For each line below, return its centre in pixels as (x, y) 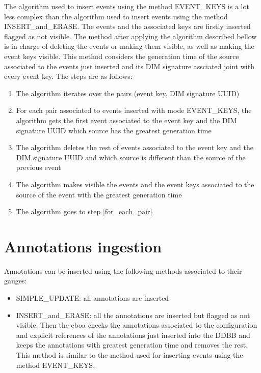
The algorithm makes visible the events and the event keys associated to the (135, 184)
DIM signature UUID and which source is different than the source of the (131, 157)
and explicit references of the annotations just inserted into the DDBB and (133, 335)
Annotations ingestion (83, 246)
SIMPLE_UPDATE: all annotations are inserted (93, 298)
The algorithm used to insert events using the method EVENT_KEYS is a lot (127, 6)
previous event (38, 167)
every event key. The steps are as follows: (68, 76)
